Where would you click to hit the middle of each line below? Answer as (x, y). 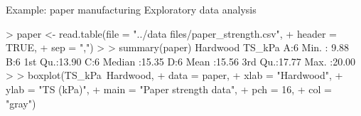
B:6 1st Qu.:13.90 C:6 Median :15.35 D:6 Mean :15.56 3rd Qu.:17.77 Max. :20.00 (181, 61)
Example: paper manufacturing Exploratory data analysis (131, 9)
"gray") (21, 103)
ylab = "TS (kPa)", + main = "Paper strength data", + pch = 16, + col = (169, 89)
